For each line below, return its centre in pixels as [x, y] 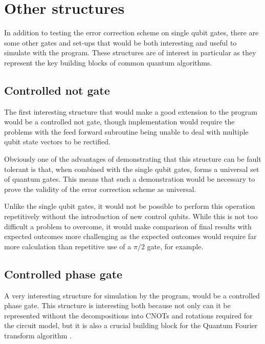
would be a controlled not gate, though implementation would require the [119, 122]
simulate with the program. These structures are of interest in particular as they [130, 52]
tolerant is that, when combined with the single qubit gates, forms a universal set [132, 169]
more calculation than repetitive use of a [68, 246]
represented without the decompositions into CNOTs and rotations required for [128, 315]
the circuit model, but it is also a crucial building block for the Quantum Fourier [131, 325]
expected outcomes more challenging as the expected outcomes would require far [130, 236]
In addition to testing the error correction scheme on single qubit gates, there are [131, 33]
